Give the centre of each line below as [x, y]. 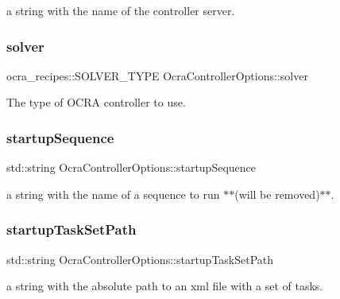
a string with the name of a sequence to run [113, 194]
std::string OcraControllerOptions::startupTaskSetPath [140, 259]
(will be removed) [277, 194]
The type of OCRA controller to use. [96, 102]
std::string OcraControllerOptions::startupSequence [131, 167]
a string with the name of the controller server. [121, 10]
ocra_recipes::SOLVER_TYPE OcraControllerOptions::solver [157, 75]
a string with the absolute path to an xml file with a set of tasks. [165, 286]
